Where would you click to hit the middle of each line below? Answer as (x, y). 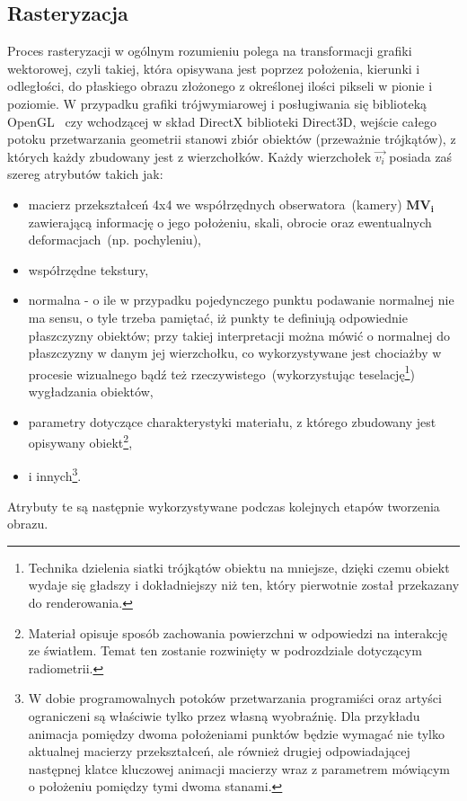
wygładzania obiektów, (91, 391)
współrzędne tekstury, (88, 269)
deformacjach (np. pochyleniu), (115, 240)
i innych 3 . (55, 475)
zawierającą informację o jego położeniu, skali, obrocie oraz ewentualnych (230, 222)
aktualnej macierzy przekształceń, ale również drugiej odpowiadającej (219, 751)
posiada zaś (421, 156)
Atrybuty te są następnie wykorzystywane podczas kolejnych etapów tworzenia (224, 506)
